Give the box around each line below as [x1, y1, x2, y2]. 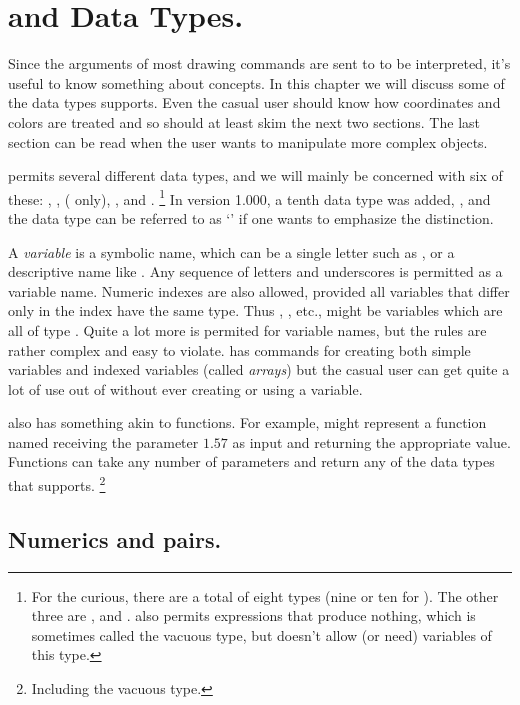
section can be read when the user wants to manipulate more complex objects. [8, 131, 488, 152]
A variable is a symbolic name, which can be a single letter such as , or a [8, 241, 455, 262]
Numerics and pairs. [8, 523, 222, 554]
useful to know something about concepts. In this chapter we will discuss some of [8, 72, 505, 93]
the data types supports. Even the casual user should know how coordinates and [8, 92, 501, 113]
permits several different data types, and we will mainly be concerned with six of [8, 165, 503, 186]
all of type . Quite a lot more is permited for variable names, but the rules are [8, 319, 487, 340]
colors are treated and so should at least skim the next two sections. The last [8, 111, 480, 132]
